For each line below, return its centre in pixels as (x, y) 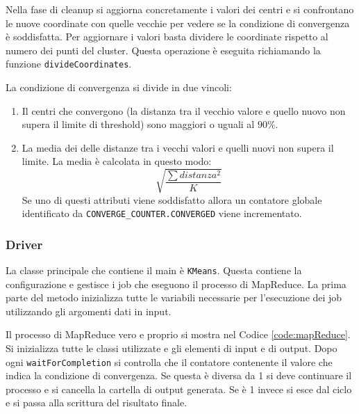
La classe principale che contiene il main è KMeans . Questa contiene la (154, 270)
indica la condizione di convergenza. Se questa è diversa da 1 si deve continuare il (179, 375)
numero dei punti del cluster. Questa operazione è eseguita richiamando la (163, 50)
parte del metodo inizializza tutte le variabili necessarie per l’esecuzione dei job (174, 297)
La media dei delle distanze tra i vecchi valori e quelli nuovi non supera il (178, 147)
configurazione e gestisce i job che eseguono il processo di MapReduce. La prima (176, 284)
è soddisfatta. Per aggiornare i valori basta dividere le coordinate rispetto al (167, 37)
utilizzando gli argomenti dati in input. (89, 311)
